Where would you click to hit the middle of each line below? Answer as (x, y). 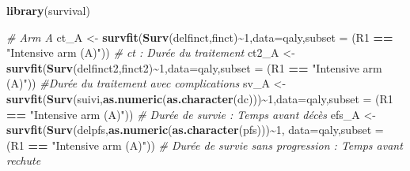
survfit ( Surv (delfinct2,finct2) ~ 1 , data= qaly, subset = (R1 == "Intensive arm (194, 67)
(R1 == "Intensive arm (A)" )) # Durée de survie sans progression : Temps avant (205, 145)
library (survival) (48, 10)
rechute (24, 160)
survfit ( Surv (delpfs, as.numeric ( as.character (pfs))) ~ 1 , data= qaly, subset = (195, 130)
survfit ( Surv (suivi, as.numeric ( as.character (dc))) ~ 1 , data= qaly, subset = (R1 (200, 98)
